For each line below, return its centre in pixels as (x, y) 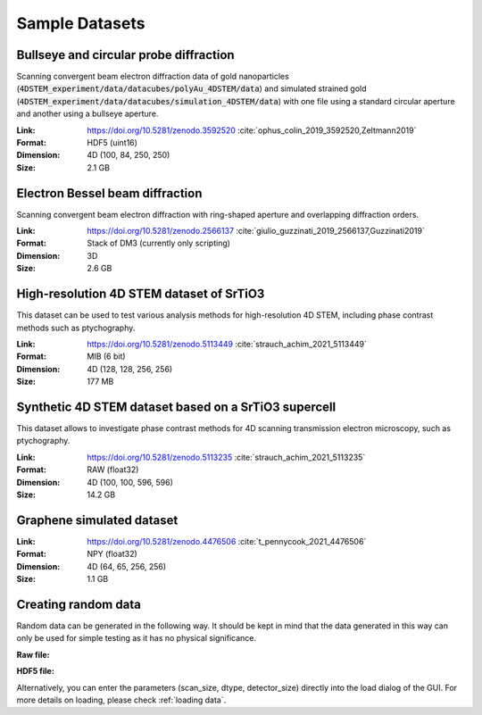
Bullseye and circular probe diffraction (126, 55)
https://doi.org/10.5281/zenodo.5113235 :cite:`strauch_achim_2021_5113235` (226, 457)
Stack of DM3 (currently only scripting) (159, 243)
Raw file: (33, 654)
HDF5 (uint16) (112, 143)
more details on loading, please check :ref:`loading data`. (121, 700)
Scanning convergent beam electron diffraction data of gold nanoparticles (153, 77)
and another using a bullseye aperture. (87, 114)
